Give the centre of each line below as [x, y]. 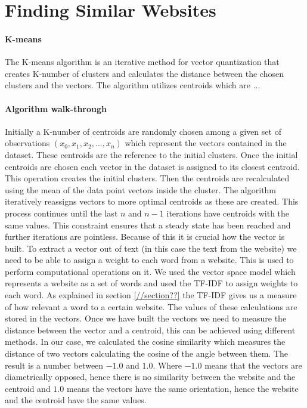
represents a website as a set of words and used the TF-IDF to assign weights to [151, 283]
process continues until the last [61, 213]
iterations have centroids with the [228, 213]
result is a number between [54, 365]
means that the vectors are [253, 365]
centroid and [28, 388]
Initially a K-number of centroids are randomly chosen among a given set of [143, 131]
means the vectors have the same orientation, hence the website [182, 388]
